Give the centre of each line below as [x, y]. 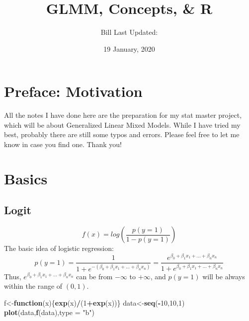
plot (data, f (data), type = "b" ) [49, 312]
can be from [94, 276]
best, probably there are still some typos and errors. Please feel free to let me [122, 134]
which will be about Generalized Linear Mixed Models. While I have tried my [122, 124]
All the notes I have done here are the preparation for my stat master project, [123, 115]
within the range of [33, 286]
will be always [224, 276]
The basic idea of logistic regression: [59, 248]
